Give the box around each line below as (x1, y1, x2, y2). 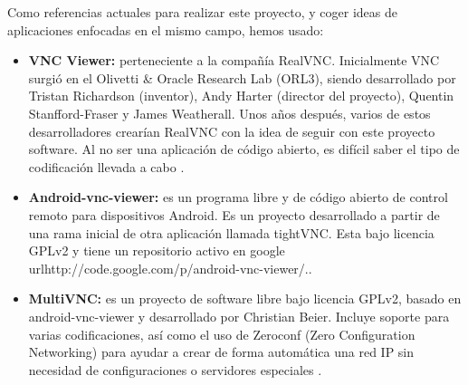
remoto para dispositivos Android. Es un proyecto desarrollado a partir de (28, 205, 440, 224)
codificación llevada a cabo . (28, 157, 185, 176)
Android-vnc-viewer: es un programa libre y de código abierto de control (28, 188, 448, 207)
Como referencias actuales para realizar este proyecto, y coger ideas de (7, 3, 398, 21)
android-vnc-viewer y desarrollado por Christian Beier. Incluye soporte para (28, 306, 450, 325)
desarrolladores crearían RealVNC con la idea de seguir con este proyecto (28, 121, 435, 140)
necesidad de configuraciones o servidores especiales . (28, 360, 322, 379)
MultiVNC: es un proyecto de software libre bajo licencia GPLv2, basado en (28, 289, 462, 308)
